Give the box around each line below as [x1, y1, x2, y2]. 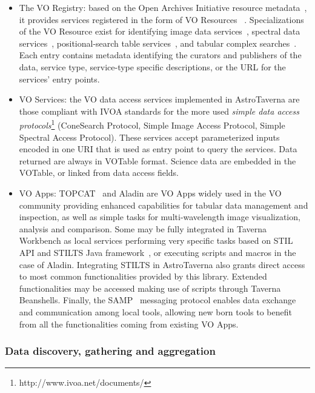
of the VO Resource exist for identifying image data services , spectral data [19, 25, 300, 38]
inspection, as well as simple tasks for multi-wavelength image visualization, [19, 210, 300, 223]
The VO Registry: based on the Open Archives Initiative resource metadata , [19, 1, 307, 13]
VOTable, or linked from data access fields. [19, 166, 179, 179]
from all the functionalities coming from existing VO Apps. [19, 317, 239, 330]
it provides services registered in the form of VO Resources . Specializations [19, 13, 304, 25]
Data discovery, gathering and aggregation [5, 343, 216, 358]
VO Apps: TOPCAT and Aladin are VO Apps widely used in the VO [19, 186, 282, 199]
